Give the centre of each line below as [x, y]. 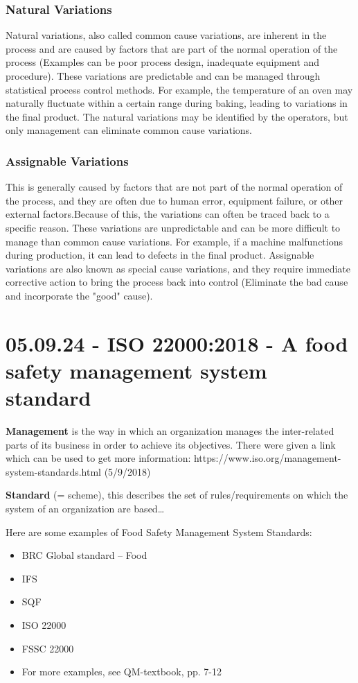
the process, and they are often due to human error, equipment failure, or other [174, 200]
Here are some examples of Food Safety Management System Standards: [159, 531]
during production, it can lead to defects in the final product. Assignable [160, 255]
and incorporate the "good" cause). [79, 295]
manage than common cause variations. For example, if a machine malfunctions [174, 241]
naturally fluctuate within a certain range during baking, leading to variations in [177, 103]
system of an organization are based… [85, 508]
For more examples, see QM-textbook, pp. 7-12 [122, 672]
